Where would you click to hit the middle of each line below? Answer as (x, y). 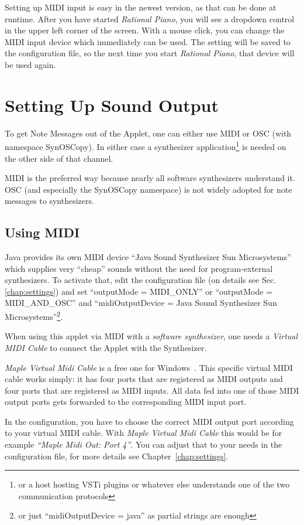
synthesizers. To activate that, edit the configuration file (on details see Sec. (140, 280)
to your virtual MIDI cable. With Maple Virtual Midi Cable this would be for (144, 433)
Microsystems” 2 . (34, 316)
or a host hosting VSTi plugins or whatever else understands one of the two (154, 484)
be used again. (30, 64)
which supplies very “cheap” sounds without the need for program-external (139, 268)
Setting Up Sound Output (112, 105)
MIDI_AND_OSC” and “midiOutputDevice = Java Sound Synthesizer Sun (141, 303)
